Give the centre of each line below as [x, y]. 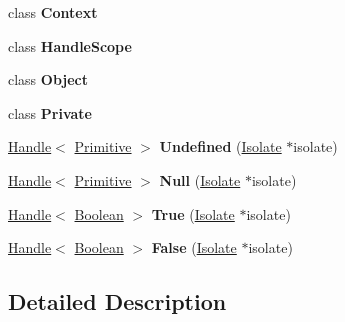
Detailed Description [117, 301]
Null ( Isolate [200, 179]
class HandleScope [70, 45]
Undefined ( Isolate [220, 146]
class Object [48, 79]
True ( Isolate [193, 213]
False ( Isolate [194, 247]
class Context [53, 12]
